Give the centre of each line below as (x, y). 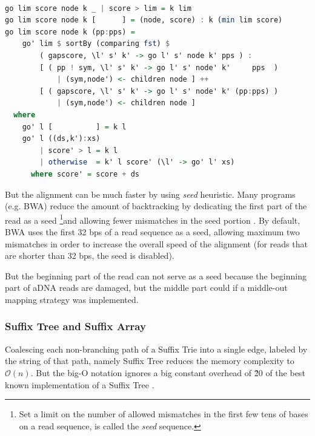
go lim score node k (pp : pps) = (70, 32)
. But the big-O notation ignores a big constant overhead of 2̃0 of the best (168, 372)
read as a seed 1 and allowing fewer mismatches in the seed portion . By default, (153, 219)
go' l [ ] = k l (74, 127)
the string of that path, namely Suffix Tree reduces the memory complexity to (150, 361)
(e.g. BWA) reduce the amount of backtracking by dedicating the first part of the (156, 206)
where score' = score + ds (85, 174)
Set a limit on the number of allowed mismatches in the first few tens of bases (164, 414)
